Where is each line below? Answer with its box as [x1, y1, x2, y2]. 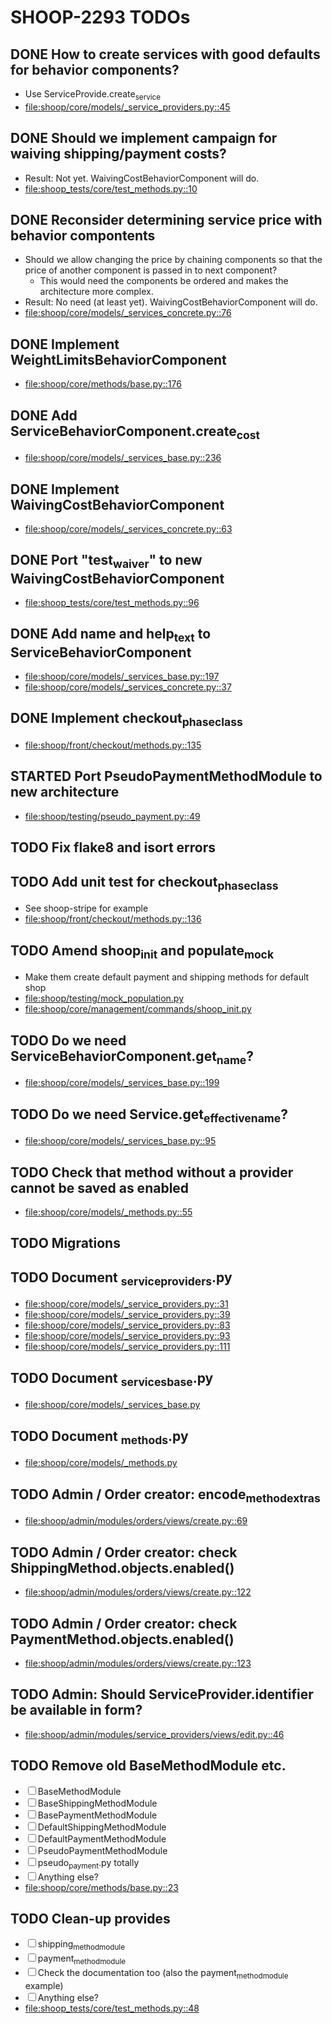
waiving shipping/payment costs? [10, 146, 227, 163]
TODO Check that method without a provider [10, 1164, 294, 1181]
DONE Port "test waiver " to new [10, 552, 203, 571]
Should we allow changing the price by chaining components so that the [24, 254, 323, 266]
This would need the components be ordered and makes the [39, 275, 289, 287]
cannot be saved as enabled [10, 1179, 190, 1196]
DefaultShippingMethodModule [37, 1821, 167, 1833]
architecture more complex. [39, 286, 154, 298]
